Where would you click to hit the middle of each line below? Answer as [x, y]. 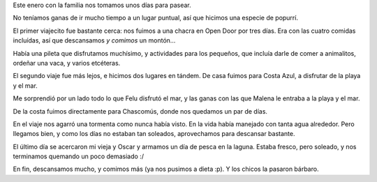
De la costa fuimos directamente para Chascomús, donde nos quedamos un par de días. [140, 111]
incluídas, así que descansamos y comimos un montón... [94, 40]
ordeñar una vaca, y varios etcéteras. [67, 63]
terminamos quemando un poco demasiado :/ [79, 156]
